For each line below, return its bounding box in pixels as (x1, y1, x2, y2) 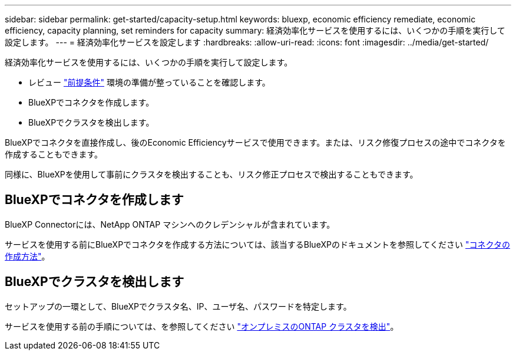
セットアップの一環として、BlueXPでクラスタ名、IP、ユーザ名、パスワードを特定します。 (5, 301, 352, 311)
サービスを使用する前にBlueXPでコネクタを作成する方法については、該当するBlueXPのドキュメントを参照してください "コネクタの (5, 239, 510, 249)
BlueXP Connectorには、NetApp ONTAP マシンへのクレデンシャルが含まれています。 (5, 219, 335, 229)
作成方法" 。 (5, 251, 50, 261)
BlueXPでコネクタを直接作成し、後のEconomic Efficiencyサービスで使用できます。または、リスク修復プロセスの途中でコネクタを (5, 137, 506, 147)
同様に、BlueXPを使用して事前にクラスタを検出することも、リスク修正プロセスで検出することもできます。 (5, 169, 418, 179)
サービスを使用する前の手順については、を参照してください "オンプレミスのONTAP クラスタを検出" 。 (5, 321, 399, 331)
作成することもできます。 (5, 149, 103, 159)
